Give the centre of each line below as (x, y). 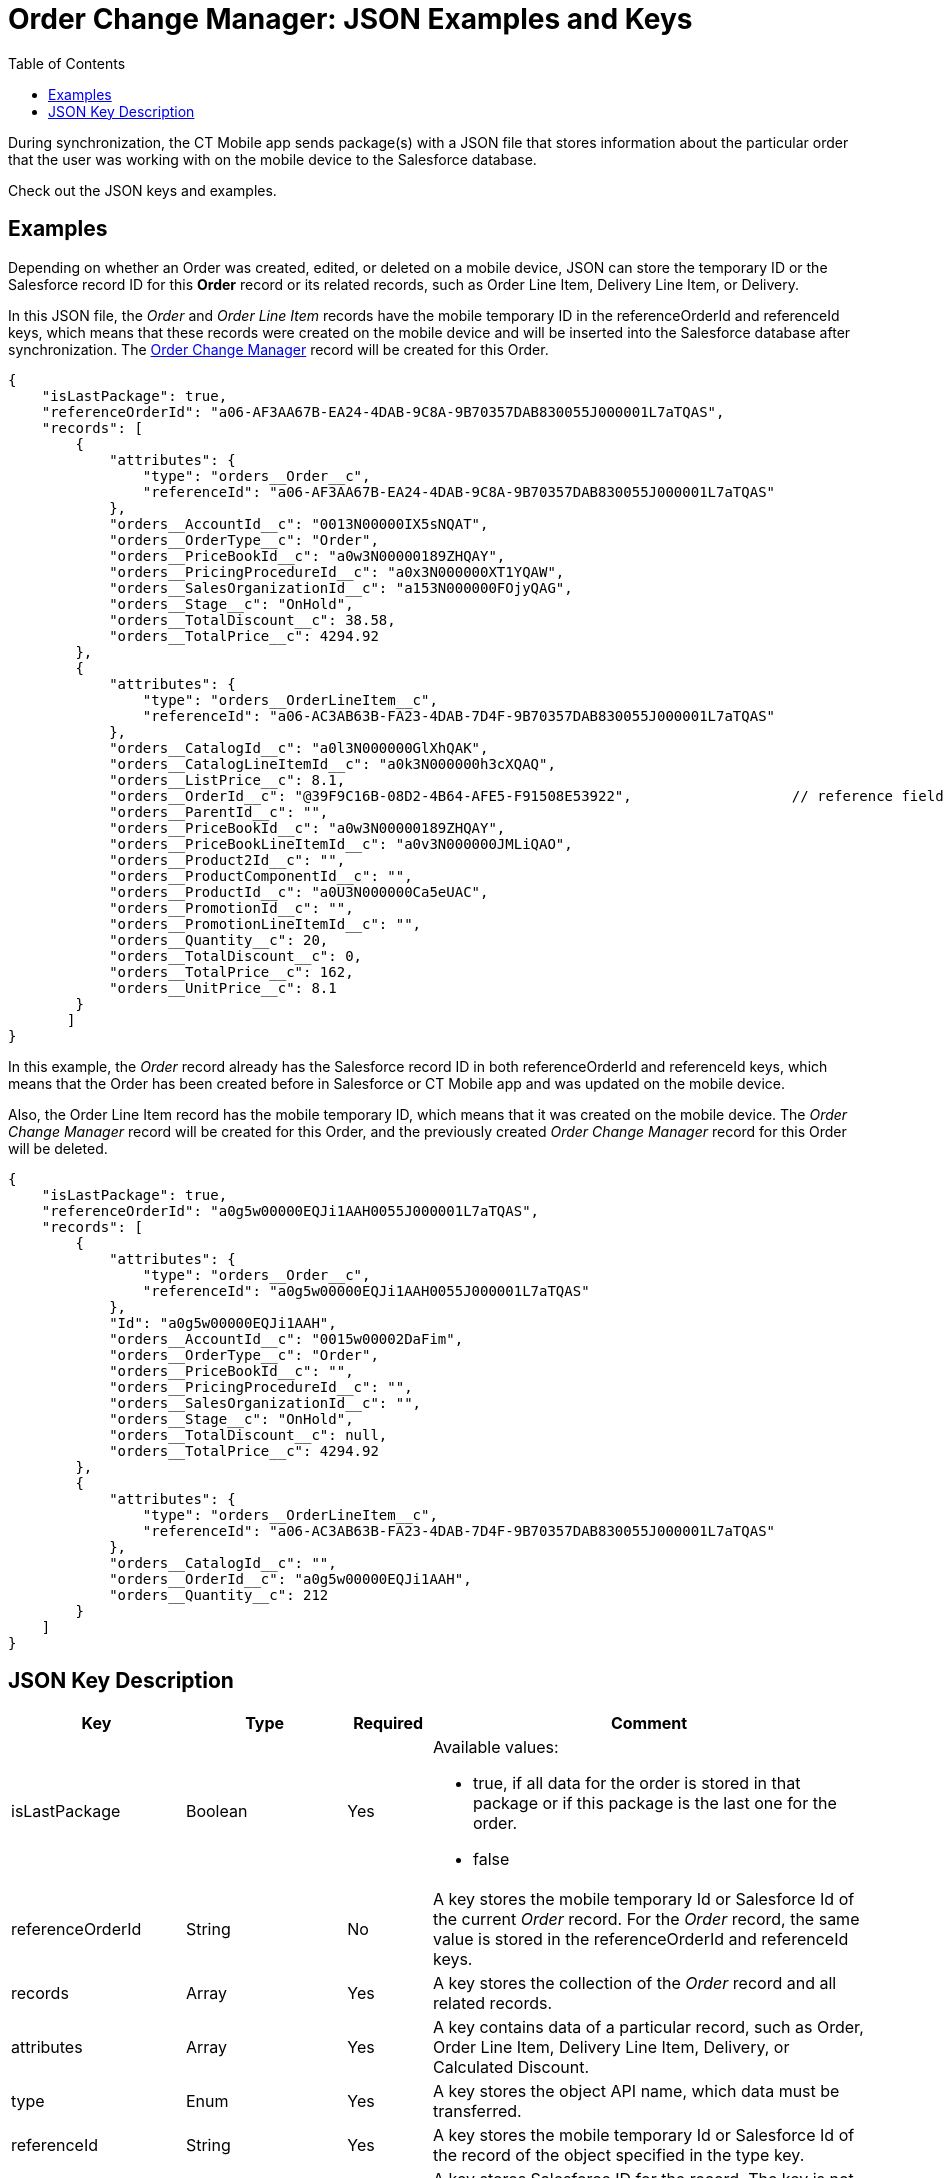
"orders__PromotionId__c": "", (231, 907)
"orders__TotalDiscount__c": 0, (236, 955)
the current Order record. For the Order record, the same (646, 1919)
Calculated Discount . (511, 2067)
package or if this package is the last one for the (654, 1803)
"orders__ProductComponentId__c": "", (261, 875)
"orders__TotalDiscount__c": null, (248, 1434)
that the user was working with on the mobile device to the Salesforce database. (272, 159)
